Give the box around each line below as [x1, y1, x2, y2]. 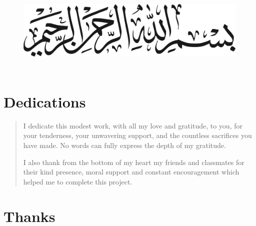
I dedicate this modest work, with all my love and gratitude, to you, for [23, 120, 242, 130]
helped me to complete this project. [23, 176, 132, 186]
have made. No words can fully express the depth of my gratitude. [23, 140, 226, 150]
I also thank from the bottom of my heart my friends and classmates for [23, 156, 244, 167]
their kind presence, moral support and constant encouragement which [23, 166, 239, 177]
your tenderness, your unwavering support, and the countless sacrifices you [23, 130, 252, 140]
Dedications [3, 91, 86, 111]
